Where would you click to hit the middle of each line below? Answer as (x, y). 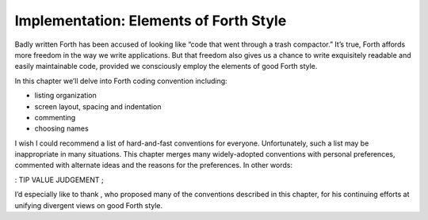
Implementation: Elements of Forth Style (151, 21)
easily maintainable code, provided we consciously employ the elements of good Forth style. (166, 66)
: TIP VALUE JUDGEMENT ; (59, 180)
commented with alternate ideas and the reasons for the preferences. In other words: (154, 165)
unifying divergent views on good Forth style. (89, 205)
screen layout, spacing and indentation (98, 106)
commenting (55, 117)
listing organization (65, 96)
